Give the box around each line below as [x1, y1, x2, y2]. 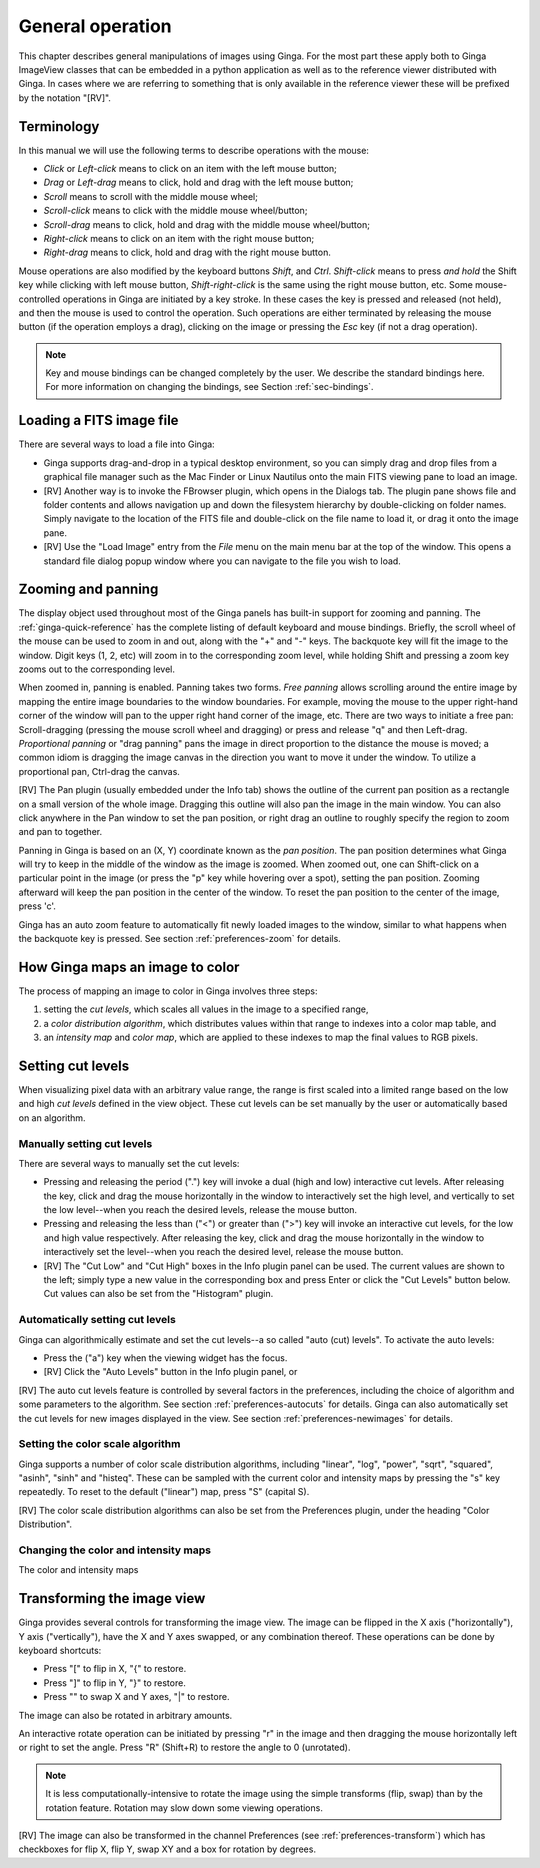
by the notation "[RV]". [18, 91, 112, 104]
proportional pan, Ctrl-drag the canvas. [18, 765, 180, 777]
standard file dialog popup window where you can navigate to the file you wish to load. [43, 555, 402, 567]
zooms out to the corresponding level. [18, 663, 175, 675]
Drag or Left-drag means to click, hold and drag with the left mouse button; [43, 176, 354, 189]
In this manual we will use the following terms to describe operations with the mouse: [18, 144, 370, 156]
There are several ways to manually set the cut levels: [18, 1157, 240, 1169]
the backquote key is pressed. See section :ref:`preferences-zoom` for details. [18, 933, 342, 945]
